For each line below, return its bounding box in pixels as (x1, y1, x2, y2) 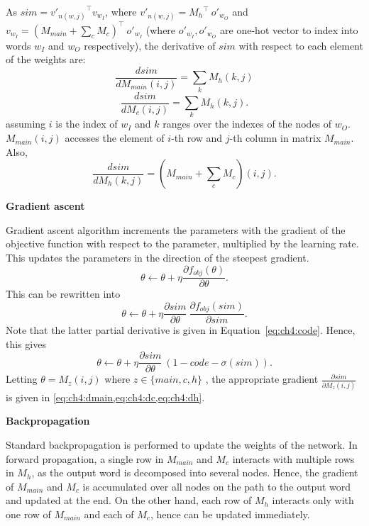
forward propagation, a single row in (6, 451, 164, 466)
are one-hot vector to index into (220, 22, 358, 37)
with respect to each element (238, 38, 363, 52)
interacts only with (272, 493, 354, 508)
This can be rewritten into (6, 286, 121, 301)
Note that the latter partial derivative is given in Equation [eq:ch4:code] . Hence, (6, 323, 356, 337)
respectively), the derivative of (84, 38, 216, 52)
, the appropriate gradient (205, 371, 319, 386)
